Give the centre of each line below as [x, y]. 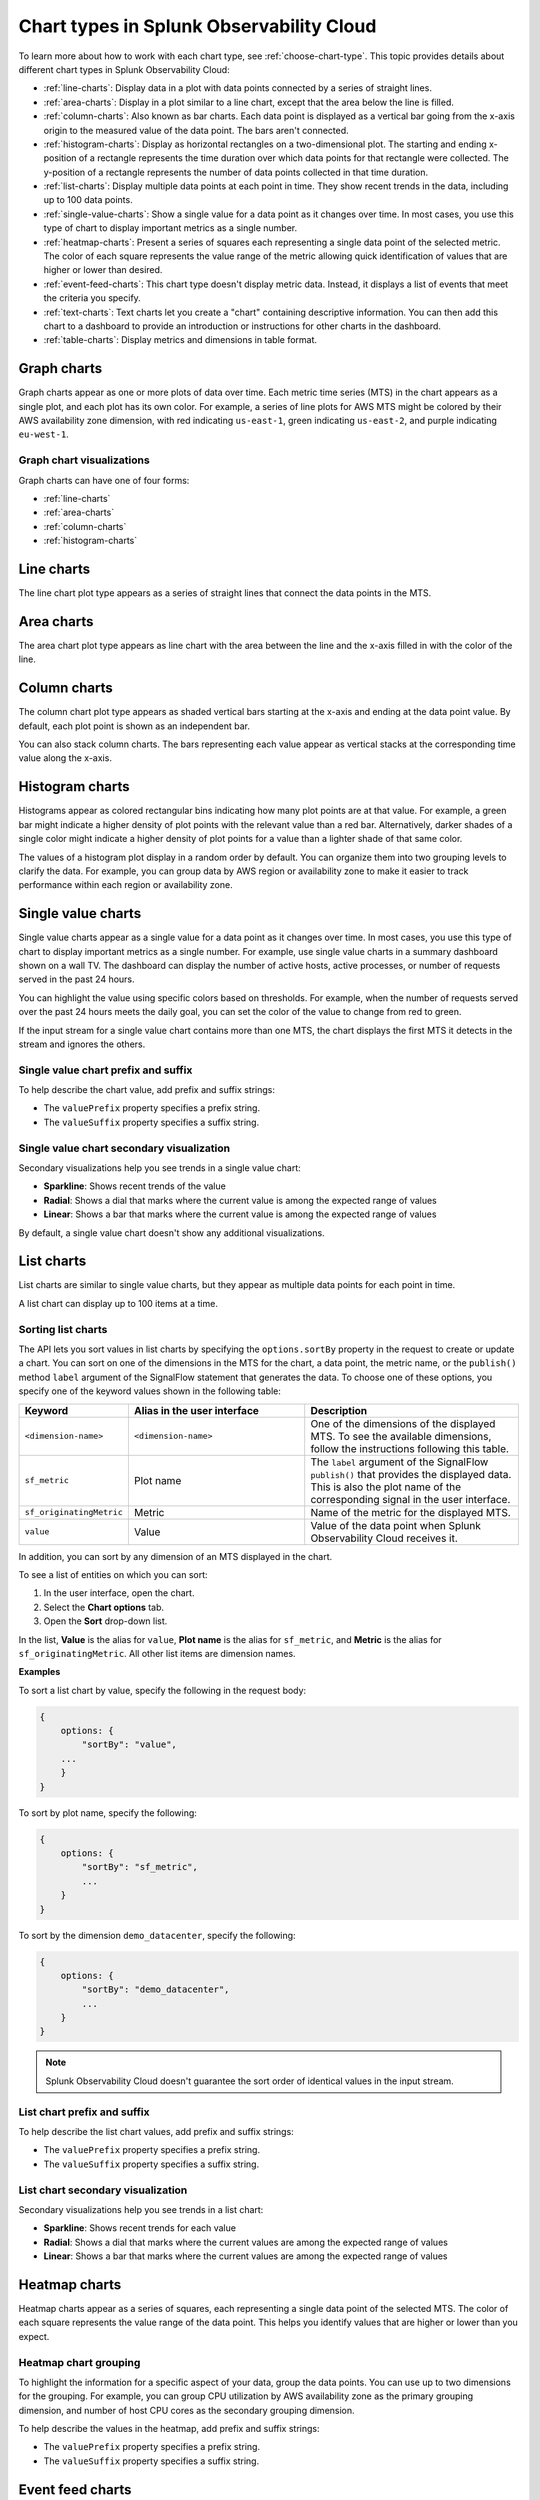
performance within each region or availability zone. [126, 885]
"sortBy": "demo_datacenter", [155, 1989]
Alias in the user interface [196, 1410]
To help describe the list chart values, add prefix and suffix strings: [156, 2131]
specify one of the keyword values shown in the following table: [150, 1391]
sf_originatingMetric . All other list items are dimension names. [157, 1653]
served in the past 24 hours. [76, 979]
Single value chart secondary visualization [124, 1148]
